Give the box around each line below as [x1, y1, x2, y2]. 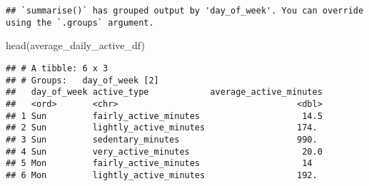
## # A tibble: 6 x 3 [6, 63, 108, 73]
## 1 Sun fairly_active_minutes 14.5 [6, 110, 323, 121]
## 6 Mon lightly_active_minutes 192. [6, 170, 318, 180]
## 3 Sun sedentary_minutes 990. [6, 134, 318, 145]
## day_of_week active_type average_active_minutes [6, 87, 323, 98]
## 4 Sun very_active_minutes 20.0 [6, 146, 323, 157]
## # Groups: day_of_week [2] [6, 75, 159, 86]
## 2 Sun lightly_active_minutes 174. [6, 123, 318, 133]
